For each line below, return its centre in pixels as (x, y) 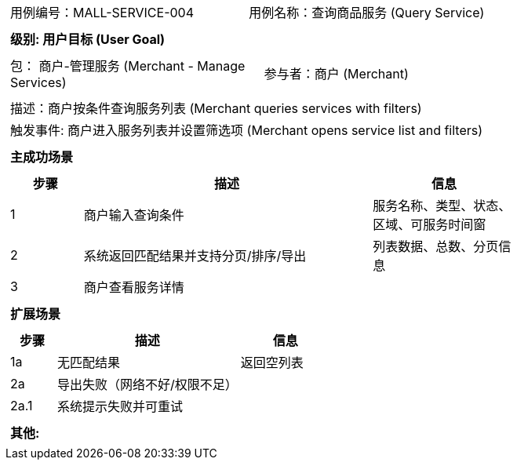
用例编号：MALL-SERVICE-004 (102, 13)
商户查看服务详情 (134, 287)
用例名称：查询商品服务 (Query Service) (367, 13)
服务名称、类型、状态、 (442, 206)
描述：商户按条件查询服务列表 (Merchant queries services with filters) (216, 108)
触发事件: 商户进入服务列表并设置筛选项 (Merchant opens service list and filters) (247, 130)
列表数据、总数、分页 (436, 246)
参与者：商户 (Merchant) (336, 74)
